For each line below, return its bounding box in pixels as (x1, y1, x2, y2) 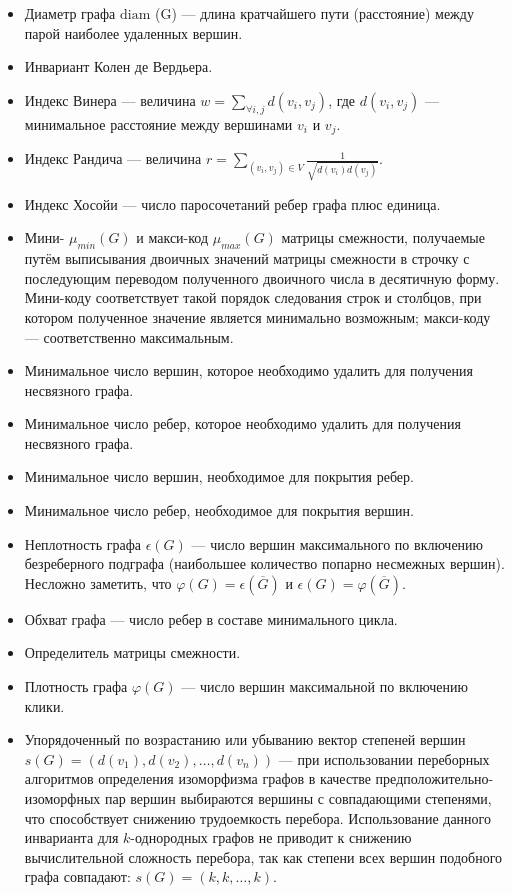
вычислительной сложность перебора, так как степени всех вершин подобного (24, 846, 503, 867)
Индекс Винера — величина (24, 89, 196, 110)
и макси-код (136, 227, 209, 248)
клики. (24, 695, 65, 716)
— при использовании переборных (278, 748, 490, 769)
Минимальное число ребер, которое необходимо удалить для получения (24, 413, 461, 434)
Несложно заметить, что (24, 572, 172, 593)
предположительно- (375, 768, 494, 789)
